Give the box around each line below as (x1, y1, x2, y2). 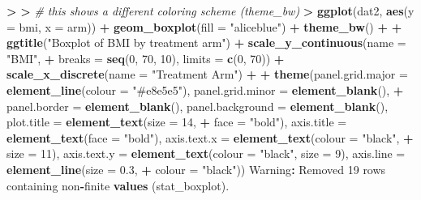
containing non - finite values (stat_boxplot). (6, 177, 230, 194)
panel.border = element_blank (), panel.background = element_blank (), (6, 97, 389, 114)
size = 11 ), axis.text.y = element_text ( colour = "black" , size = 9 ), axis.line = (6, 145, 406, 162)
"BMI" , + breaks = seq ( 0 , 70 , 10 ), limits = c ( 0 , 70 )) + (6, 49, 285, 66)
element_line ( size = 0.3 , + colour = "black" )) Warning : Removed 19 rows (6, 160, 386, 177)
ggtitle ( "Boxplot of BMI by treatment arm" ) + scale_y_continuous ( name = (6, 34, 406, 51)
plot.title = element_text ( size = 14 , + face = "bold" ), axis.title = (6, 113, 347, 130)
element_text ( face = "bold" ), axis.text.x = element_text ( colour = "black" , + (6, 129, 414, 146)
